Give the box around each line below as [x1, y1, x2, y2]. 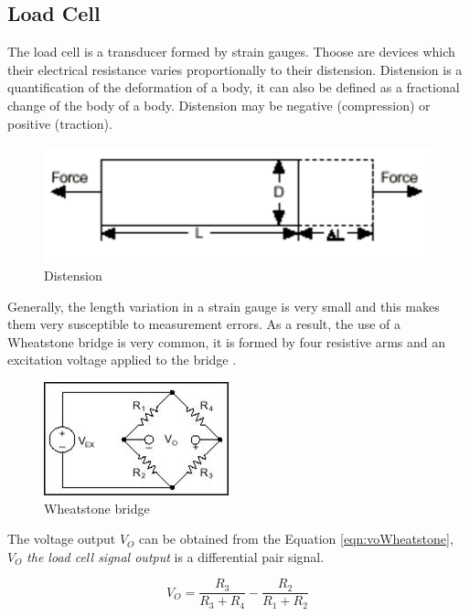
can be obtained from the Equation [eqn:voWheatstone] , [139, 529, 454, 548]
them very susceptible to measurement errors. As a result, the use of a [7, 314, 401, 334]
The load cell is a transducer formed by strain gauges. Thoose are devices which [7, 42, 455, 61]
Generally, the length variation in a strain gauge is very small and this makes [7, 296, 440, 315]
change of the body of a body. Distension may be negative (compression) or [7, 95, 431, 114]
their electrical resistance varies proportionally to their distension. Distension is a [7, 59, 463, 79]
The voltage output [7, 529, 116, 548]
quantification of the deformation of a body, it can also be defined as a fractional [7, 78, 460, 97]
